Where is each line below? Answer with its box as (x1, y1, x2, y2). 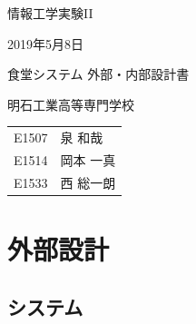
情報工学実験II (7, 4, 93, 22)
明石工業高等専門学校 (7, 94, 134, 113)
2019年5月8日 (7, 34, 83, 53)
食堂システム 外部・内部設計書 (7, 64, 190, 83)
